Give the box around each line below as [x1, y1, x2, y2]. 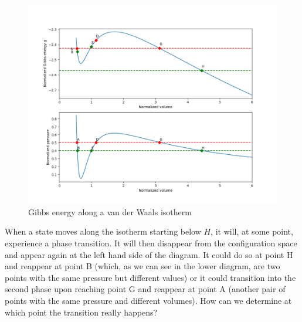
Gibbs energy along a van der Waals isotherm [28, 205, 192, 218]
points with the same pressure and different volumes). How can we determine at [5, 294, 292, 306]
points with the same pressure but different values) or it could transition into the [5, 271, 296, 283]
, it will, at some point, [211, 225, 293, 238]
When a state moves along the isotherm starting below [5, 225, 201, 238]
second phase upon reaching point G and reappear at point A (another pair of [5, 283, 286, 295]
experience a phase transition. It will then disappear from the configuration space [5, 236, 297, 249]
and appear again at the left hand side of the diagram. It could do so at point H [5, 248, 293, 260]
